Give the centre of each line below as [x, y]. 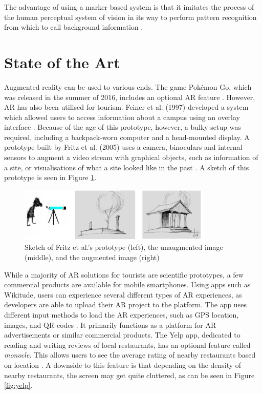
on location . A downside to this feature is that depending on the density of [123, 365]
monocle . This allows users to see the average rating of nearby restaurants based [130, 355]
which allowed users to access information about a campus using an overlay [122, 117]
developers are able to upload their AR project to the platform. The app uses [125, 304]
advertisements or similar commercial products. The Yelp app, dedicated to [122, 335]
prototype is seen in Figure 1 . [50, 177]
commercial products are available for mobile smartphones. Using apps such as [127, 284]
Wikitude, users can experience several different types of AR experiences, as [123, 294]
